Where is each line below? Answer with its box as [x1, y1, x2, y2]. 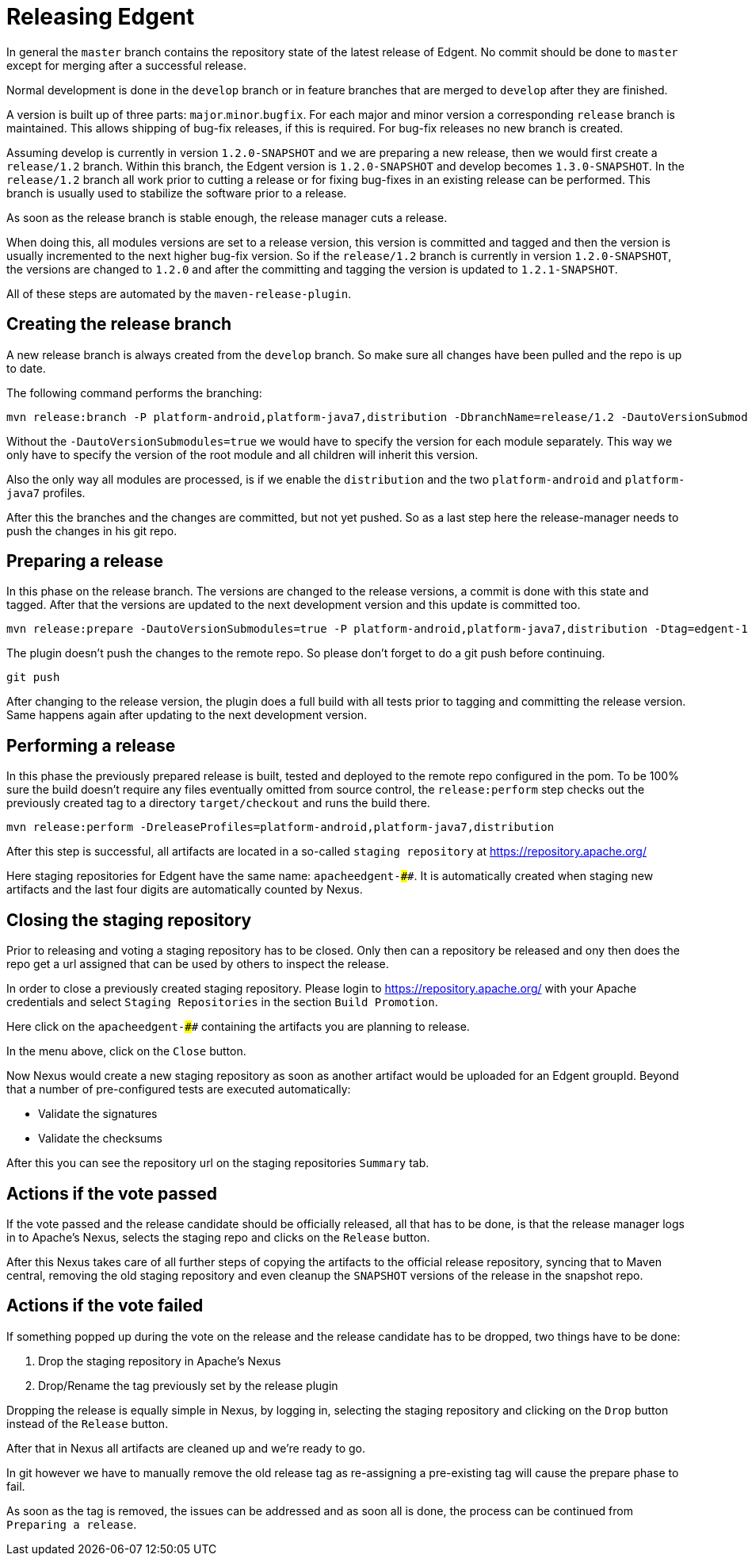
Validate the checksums [38, 1131, 162, 1146]
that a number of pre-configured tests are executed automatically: [6, 1082, 351, 1097]
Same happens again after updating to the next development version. [6, 708, 368, 722]
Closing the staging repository [6, 909, 252, 930]
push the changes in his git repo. [6, 523, 177, 538]
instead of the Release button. [6, 1416, 169, 1430]
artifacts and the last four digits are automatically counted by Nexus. [6, 882, 363, 897]
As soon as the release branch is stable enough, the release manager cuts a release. [6, 210, 448, 224]
